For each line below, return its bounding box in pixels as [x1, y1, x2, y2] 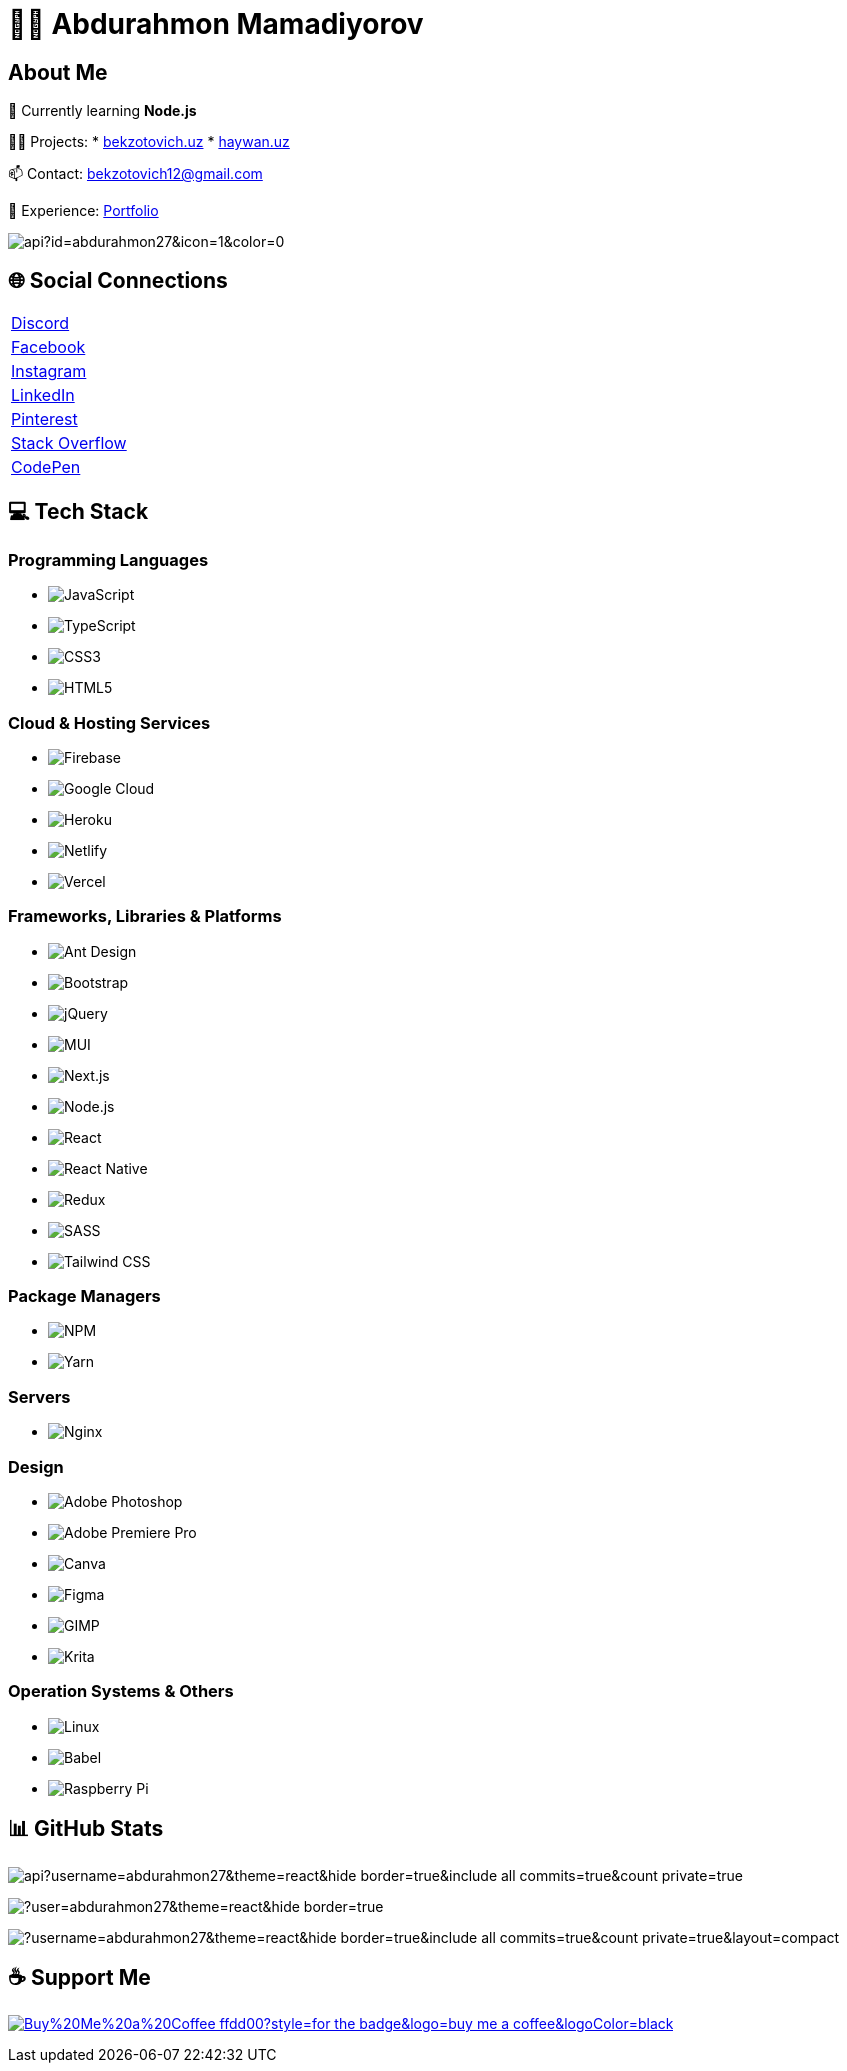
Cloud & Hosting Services [8, 712, 211, 733]
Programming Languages [8, 549, 209, 570]
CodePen [11, 457, 81, 478]
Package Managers [8, 1286, 161, 1307]
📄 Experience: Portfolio [8, 202, 159, 220]
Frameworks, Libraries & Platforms [8, 906, 282, 927]
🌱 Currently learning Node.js [8, 102, 197, 120]
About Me [8, 59, 108, 85]
